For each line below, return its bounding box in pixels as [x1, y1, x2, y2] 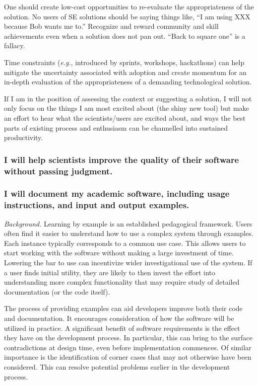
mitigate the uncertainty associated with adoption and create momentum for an [4, 67, 247, 77]
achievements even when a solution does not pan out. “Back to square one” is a [4, 30, 246, 41]
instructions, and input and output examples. [4, 199, 190, 211]
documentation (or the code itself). [4, 286, 110, 297]
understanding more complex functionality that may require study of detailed [4, 277, 240, 287]
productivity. [4, 132, 43, 143]
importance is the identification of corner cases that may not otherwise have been [4, 352, 252, 362]
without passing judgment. [4, 164, 113, 177]
